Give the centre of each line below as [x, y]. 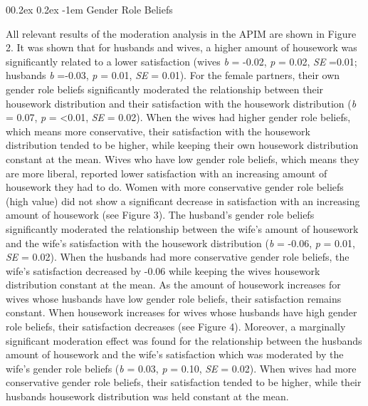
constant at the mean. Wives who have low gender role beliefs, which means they [183, 158]
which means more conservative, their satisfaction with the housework [158, 131]
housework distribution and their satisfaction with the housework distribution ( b [181, 103]
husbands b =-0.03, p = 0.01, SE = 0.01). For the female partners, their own [173, 75]
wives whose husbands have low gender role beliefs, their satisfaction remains [174, 298]
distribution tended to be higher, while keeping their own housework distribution [182, 145]
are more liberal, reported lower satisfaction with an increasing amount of [167, 173]
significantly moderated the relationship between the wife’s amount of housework [182, 228]
